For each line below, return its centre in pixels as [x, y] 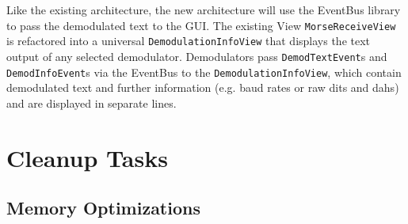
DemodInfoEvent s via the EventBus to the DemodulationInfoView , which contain [204, 72]
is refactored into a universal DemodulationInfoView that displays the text [189, 41]
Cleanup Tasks [87, 157]
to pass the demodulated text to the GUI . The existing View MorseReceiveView [201, 25]
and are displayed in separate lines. [92, 103]
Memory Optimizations [103, 208]
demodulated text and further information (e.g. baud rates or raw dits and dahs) [203, 87]
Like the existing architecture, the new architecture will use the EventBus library [204, 9]
